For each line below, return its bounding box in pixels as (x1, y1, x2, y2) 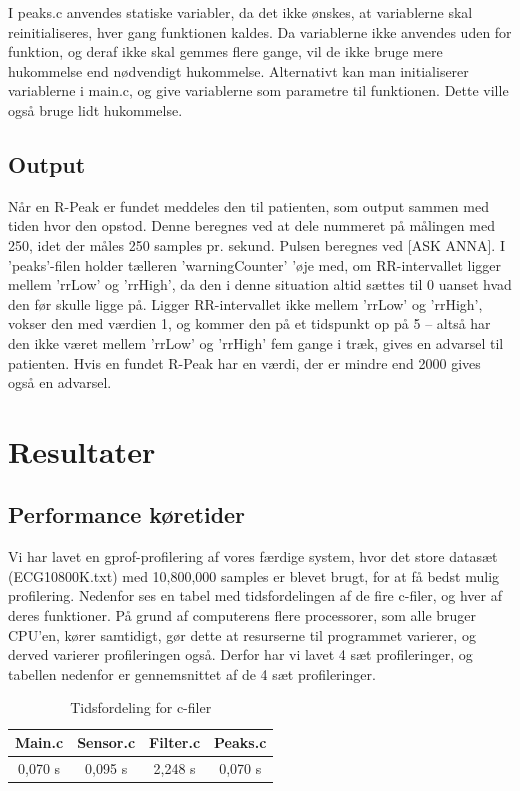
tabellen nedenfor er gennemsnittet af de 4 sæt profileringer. (8, 663, 376, 684)
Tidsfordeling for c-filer (70, 697, 212, 718)
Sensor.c (77, 732, 136, 753)
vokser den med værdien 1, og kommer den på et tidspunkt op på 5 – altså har (8, 313, 491, 334)
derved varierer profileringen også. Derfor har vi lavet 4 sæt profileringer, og (8, 644, 473, 665)
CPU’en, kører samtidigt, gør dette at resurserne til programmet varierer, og (8, 624, 476, 645)
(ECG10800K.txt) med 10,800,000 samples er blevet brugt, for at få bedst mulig (8, 565, 500, 586)
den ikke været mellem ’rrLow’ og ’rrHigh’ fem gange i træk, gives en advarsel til (8, 332, 504, 353)
